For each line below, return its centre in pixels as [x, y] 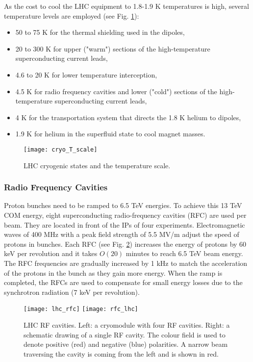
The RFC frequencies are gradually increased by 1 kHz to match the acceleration [126, 263]
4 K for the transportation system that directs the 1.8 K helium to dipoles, [128, 117]
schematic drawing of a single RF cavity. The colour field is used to [125, 334]
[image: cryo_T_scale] [61, 149]
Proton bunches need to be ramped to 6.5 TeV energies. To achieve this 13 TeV [123, 205]
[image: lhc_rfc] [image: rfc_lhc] [81, 309]
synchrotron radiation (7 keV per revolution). [72, 292]
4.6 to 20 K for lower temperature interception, [86, 74]
